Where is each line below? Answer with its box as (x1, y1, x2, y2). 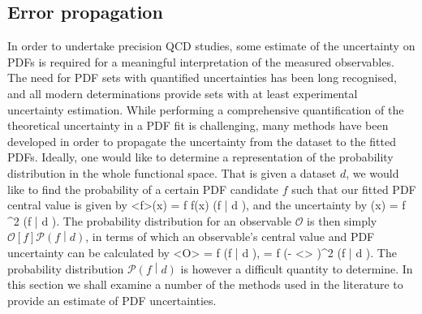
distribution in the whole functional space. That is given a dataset (7, 164, 337, 181)
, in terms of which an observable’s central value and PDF (85, 228, 375, 245)
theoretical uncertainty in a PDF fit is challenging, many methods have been (7, 117, 389, 134)
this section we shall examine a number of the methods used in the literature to (7, 276, 403, 293)
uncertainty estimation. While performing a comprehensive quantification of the (7, 101, 404, 118)
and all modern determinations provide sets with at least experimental (7, 84, 358, 101)
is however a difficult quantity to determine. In (180, 260, 413, 277)
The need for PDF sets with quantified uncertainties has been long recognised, (7, 69, 397, 86)
